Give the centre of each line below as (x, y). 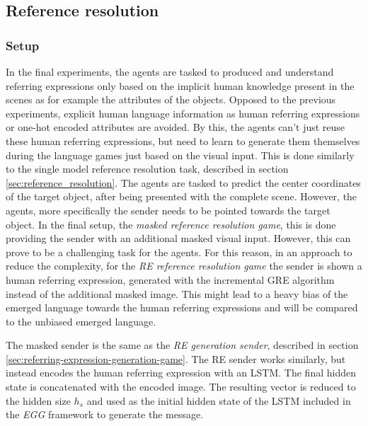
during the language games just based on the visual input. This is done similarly (180, 155)
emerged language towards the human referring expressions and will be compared (182, 307)
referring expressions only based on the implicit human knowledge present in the (180, 85)
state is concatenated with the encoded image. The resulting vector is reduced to (181, 387)
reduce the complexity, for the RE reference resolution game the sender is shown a (184, 266)
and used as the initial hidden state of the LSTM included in (219, 400)
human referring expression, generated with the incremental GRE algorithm (170, 279)
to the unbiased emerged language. (81, 321)
